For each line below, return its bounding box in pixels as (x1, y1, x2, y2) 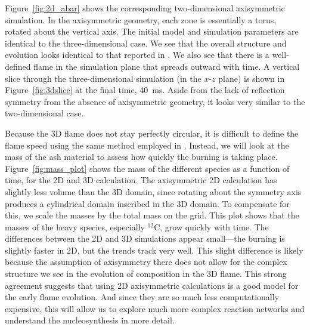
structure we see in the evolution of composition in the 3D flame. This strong (5, 267, 287, 280)
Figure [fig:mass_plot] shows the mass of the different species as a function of (5, 162, 290, 174)
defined (5, 60, 31, 72)
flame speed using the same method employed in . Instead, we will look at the (5, 138, 289, 151)
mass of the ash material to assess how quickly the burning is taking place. (5, 150, 278, 163)
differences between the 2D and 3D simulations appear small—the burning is (5, 232, 285, 245)
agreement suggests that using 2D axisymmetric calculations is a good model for (5, 279, 299, 291)
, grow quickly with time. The (160, 220, 269, 233)
